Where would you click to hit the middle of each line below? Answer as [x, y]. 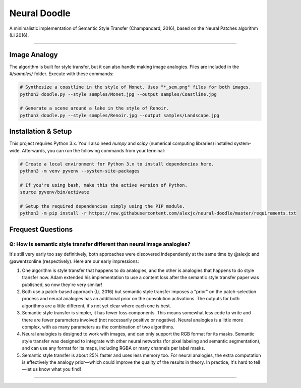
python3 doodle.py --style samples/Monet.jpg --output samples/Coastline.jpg [118, 94]
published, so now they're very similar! [62, 285]
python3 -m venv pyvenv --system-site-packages [80, 171]
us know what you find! [57, 369]
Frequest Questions [41, 229]
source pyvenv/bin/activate [54, 192]
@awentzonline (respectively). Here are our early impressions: [74, 261]
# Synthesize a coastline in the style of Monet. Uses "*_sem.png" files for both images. [136, 87]
